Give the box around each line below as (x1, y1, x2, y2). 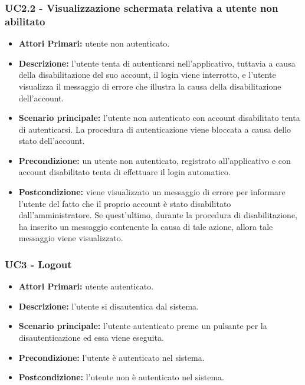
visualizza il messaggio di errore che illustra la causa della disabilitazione (18, 80, 281, 92)
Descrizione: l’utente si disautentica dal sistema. (18, 300, 199, 312)
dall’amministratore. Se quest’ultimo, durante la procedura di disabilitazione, (18, 209, 298, 221)
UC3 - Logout (5, 256, 72, 271)
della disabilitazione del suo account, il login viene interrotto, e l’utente (18, 68, 276, 81)
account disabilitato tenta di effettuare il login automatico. (18, 166, 231, 178)
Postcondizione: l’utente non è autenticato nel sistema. (18, 371, 224, 383)
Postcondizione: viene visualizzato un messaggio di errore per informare (18, 186, 286, 198)
